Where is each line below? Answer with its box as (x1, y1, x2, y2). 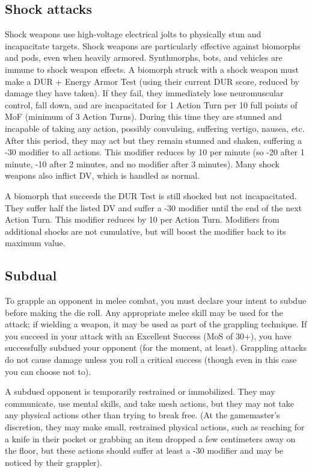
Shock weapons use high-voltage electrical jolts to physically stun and (5, 28, 262, 40)
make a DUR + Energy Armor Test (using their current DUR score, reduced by (5, 75, 299, 87)
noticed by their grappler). (5, 456, 102, 468)
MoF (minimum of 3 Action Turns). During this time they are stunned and (5, 110, 282, 123)
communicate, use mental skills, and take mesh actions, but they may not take (5, 397, 294, 409)
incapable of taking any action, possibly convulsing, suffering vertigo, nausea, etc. (5, 122, 305, 134)
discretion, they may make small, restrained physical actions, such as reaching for (5, 421, 305, 433)
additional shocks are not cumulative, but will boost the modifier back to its (5, 224, 286, 237)
